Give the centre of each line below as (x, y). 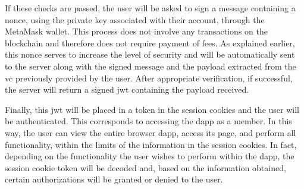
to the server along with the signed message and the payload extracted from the (151, 66)
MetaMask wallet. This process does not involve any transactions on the (136, 31)
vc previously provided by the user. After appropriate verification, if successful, (149, 78)
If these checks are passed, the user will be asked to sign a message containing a (150, 8)
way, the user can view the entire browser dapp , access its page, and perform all (151, 132)
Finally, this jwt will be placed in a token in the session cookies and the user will (152, 109)
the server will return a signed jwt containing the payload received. (127, 89)
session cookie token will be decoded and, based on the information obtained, (145, 167)
